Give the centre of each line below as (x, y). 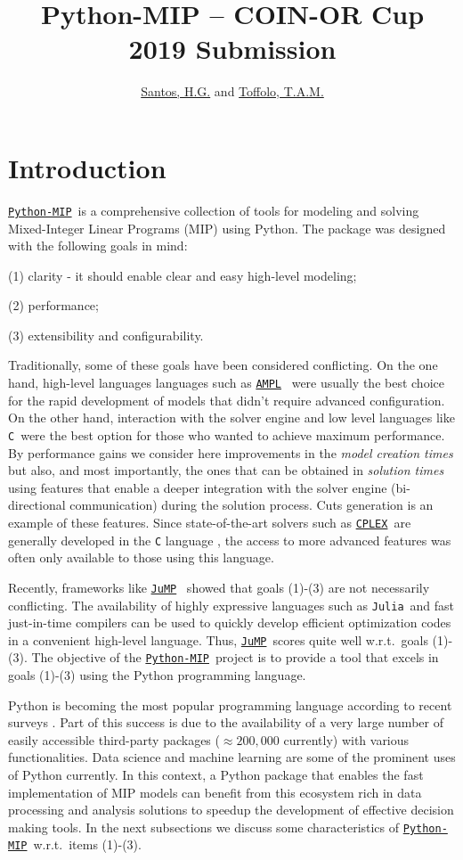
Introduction (87, 167)
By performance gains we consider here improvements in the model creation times (231, 452)
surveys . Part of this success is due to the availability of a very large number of (226, 722)
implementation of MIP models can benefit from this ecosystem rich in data (215, 792)
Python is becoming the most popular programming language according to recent (230, 704)
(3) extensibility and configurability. (106, 335)
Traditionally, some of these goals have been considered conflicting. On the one (223, 365)
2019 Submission (232, 49)
